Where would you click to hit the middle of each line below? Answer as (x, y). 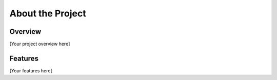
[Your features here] (31, 71)
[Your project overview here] (40, 44)
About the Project (48, 13)
